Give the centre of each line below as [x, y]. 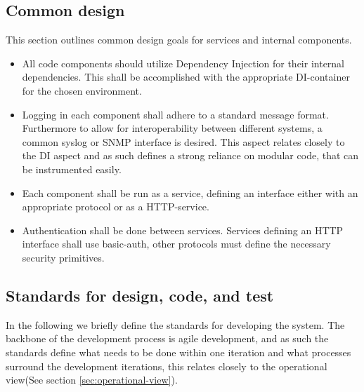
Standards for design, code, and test [140, 295]
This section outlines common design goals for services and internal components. [179, 40]
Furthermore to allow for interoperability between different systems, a [172, 128]
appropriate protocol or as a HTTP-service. [116, 207]
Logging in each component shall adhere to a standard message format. [175, 114]
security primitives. [63, 257]
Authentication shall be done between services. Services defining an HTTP [183, 230]
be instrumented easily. [72, 169]
